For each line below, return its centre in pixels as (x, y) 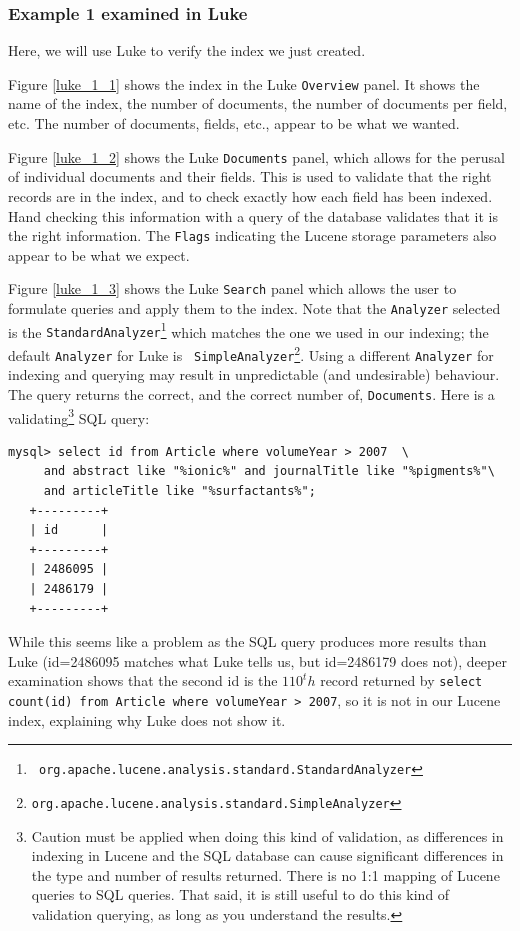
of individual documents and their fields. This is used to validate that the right (250, 176)
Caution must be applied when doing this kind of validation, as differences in (267, 835)
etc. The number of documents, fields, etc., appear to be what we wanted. (234, 123)
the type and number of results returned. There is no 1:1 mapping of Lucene (265, 874)
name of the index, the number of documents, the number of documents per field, (258, 103)
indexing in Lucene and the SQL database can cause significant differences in (267, 855)
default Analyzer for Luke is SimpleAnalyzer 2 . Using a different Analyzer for (251, 353)
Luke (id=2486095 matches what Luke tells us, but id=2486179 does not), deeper (257, 660)
